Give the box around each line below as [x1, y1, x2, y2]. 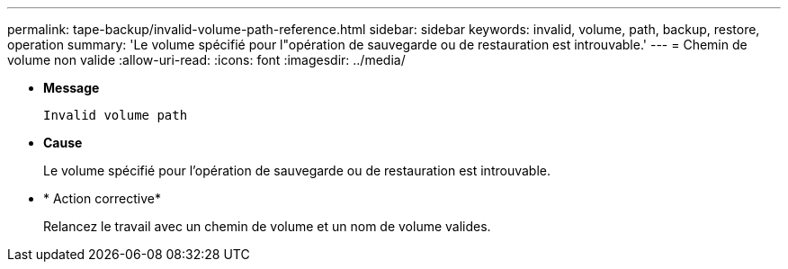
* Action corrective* [43, 191, 162, 206]
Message [43, 80, 100, 95]
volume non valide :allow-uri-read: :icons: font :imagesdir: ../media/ [7, 52, 406, 67]
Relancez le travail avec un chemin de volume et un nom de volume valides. [43, 219, 491, 234]
